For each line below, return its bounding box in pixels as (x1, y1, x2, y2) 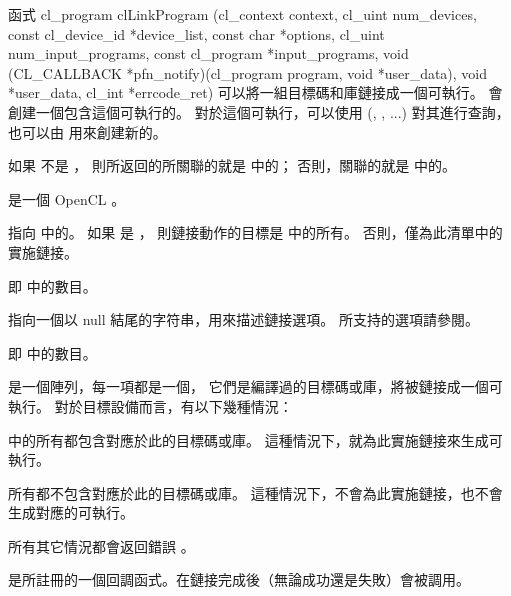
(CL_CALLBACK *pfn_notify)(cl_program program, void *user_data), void (8, 62, 488, 83)
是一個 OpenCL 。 (8, 188, 126, 209)
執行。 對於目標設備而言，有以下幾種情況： (8, 395, 293, 416)
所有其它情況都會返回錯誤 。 (8, 535, 195, 556)
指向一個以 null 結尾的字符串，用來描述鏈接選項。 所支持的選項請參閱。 (8, 309, 479, 330)
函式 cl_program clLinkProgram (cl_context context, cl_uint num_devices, (8, 4, 477, 24)
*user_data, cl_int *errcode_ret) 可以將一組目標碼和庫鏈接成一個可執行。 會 (8, 82, 503, 103)
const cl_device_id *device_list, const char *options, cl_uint (8, 23, 385, 44)
